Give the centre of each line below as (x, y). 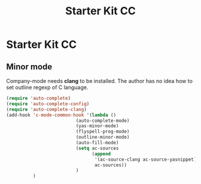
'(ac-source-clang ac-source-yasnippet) (146, 160)
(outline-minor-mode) (103, 137)
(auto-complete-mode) (103, 121)
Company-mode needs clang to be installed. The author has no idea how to (100, 81)
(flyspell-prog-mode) (103, 132)
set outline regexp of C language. (47, 87)
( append (101, 154)
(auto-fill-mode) (97, 143)
